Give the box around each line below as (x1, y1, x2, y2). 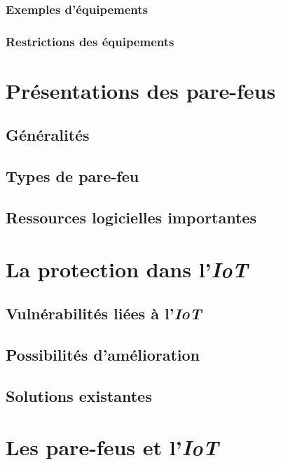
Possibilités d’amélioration (6, 343, 200, 365)
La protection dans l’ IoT (6, 254, 248, 284)
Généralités (6, 124, 90, 146)
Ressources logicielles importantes (6, 207, 256, 228)
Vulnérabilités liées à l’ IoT (6, 303, 202, 324)
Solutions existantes (6, 384, 152, 406)
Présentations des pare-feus (6, 76, 276, 104)
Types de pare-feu (6, 165, 139, 187)
